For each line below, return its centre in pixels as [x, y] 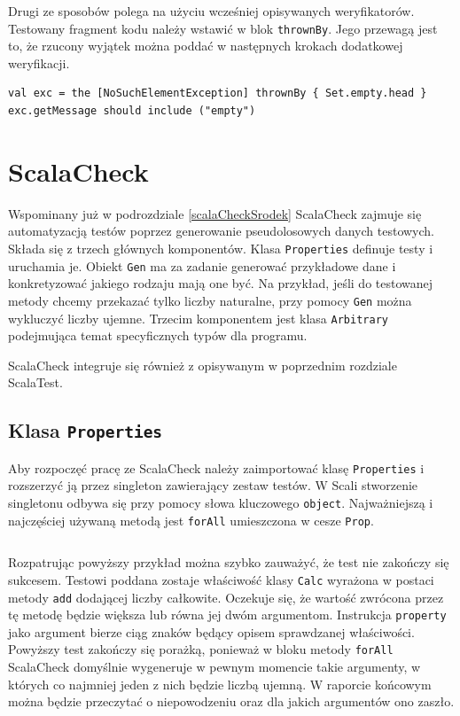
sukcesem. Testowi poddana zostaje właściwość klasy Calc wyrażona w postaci [221, 579]
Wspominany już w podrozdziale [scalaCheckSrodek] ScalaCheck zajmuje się [215, 213]
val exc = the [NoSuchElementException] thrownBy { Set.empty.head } [218, 93]
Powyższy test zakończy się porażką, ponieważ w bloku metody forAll [201, 649]
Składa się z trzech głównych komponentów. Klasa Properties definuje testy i [221, 248]
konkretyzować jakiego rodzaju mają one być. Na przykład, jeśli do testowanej [221, 283]
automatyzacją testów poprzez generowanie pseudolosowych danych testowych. [221, 231]
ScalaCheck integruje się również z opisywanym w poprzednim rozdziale [203, 365]
